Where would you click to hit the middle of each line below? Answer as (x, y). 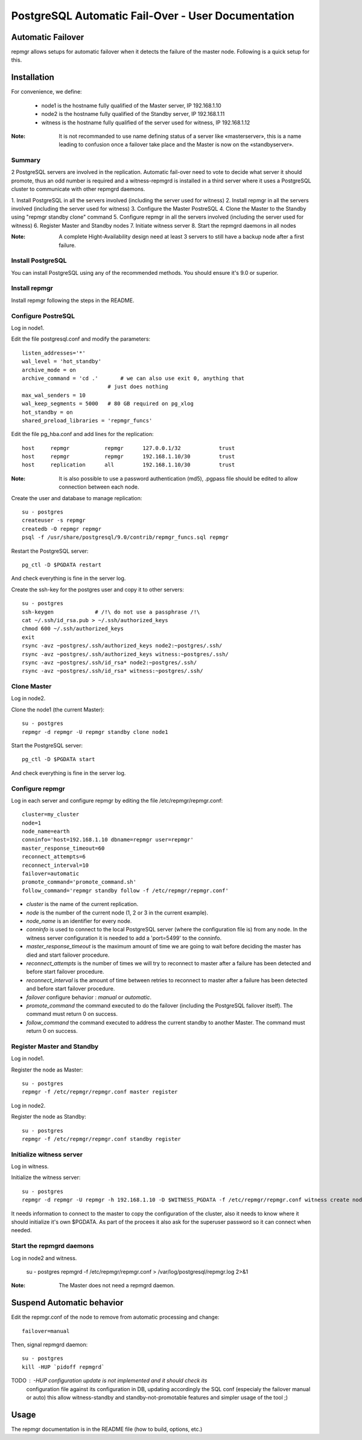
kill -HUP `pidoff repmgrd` (63, 1367)
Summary (26, 160)
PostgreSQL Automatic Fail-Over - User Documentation (153, 16)
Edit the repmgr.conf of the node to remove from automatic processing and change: (115, 1317)
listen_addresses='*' (54, 353)
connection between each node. (99, 487)
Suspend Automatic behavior (67, 1303)
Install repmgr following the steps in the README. (73, 300)
